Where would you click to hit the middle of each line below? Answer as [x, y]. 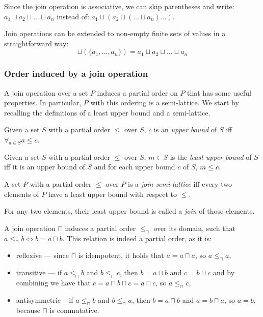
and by [224, 272]
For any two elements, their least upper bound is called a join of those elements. [129, 211]
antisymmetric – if [45, 299]
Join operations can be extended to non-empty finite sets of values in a [115, 33]
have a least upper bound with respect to [113, 194]
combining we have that [53, 282]
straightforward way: [36, 43]
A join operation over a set [46, 92]
